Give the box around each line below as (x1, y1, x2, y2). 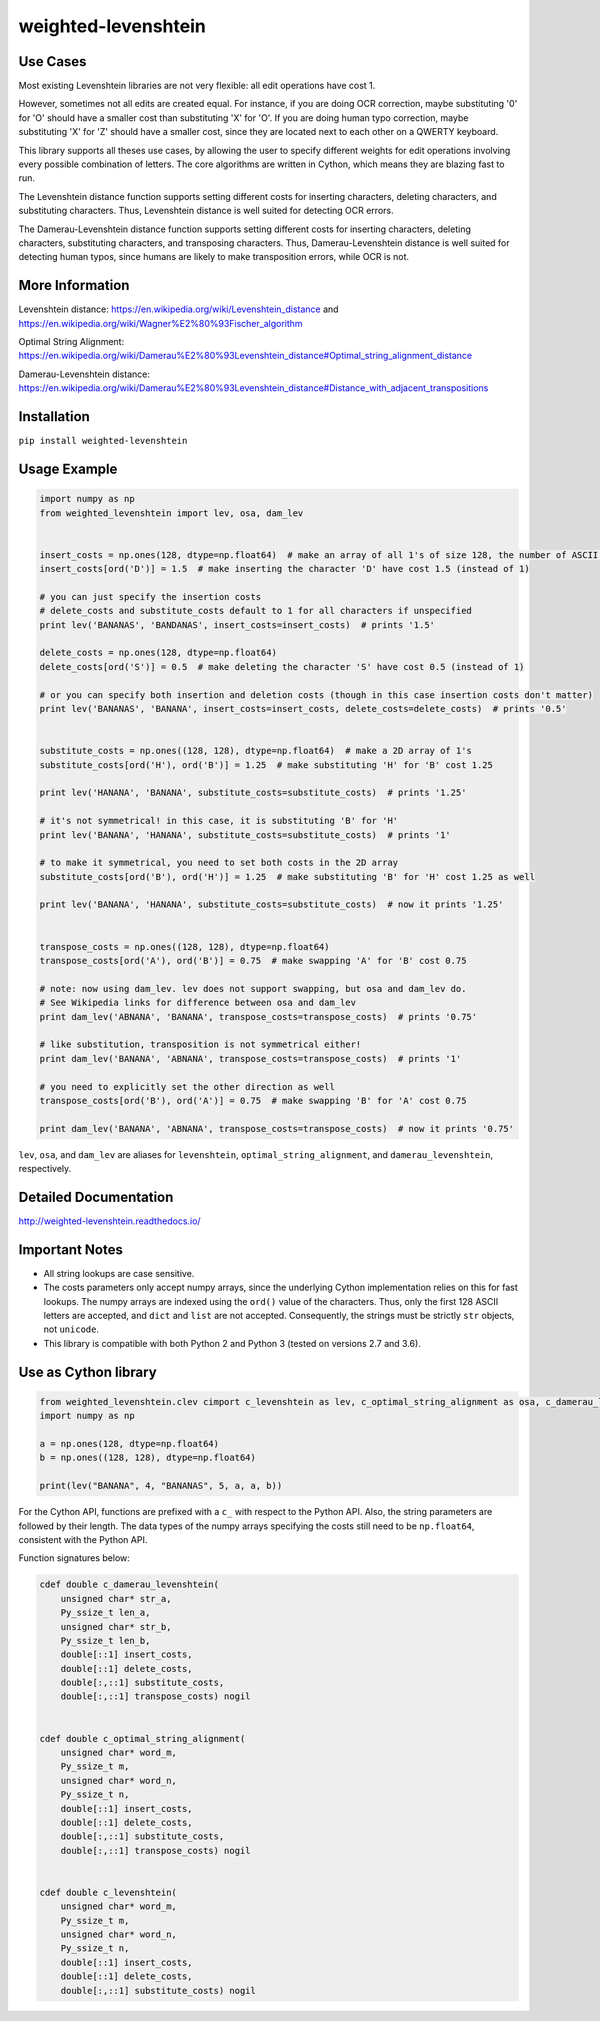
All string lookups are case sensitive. (43, 1267, 195, 1279)
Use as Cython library (18, 1363, 157, 1380)
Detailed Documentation (18, 1188, 174, 1205)
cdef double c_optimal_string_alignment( (39, 1733, 246, 1744)
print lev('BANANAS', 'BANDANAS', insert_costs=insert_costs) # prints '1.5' (39, 619, 435, 630)
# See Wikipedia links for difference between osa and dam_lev (39, 997, 357, 1009)
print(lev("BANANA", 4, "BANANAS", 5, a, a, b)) (39, 1480, 283, 1492)
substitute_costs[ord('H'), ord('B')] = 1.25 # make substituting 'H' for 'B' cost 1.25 (39, 759, 494, 770)
